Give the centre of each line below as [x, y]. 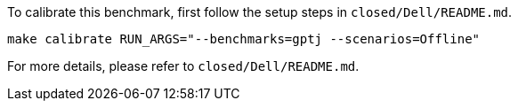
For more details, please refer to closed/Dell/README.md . [183, 66]
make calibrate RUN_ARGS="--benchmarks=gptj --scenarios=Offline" [244, 39]
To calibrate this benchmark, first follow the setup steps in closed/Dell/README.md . [260, 12]
